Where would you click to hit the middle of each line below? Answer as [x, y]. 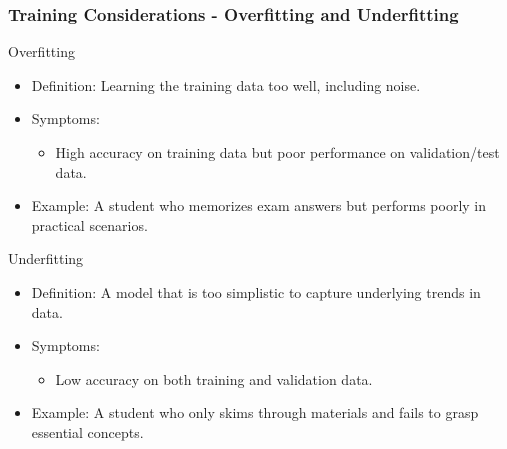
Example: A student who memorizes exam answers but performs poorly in [258, 205]
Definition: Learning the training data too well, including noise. [226, 84]
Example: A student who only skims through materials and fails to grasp [255, 412]
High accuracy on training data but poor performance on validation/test [277, 152]
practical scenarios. [89, 224]
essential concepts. [87, 431]
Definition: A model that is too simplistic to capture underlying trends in [256, 291]
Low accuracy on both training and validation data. [214, 378]
